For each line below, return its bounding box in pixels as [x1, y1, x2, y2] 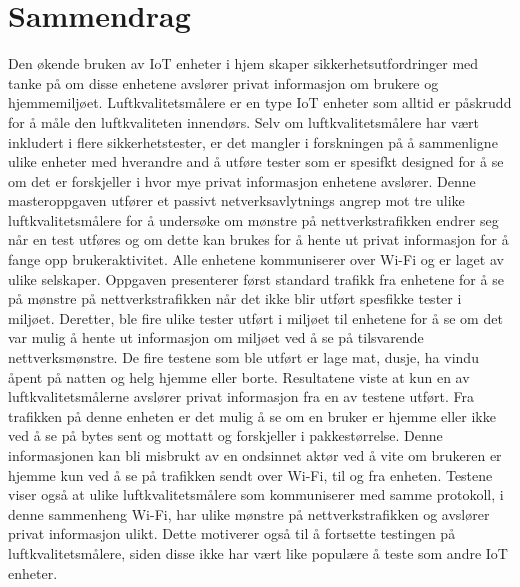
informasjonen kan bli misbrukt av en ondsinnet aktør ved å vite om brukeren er [8, 445, 502, 465]
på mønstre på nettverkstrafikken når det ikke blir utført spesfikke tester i [8, 288, 462, 309]
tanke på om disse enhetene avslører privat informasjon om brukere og [8, 72, 439, 93]
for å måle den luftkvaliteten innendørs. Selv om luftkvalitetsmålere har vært [8, 111, 479, 132]
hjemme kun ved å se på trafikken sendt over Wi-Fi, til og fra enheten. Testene [8, 464, 493, 485]
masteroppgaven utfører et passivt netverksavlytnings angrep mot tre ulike [8, 190, 465, 211]
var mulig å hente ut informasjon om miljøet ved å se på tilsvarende [8, 327, 424, 348]
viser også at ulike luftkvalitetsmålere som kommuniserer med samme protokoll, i [8, 484, 504, 505]
